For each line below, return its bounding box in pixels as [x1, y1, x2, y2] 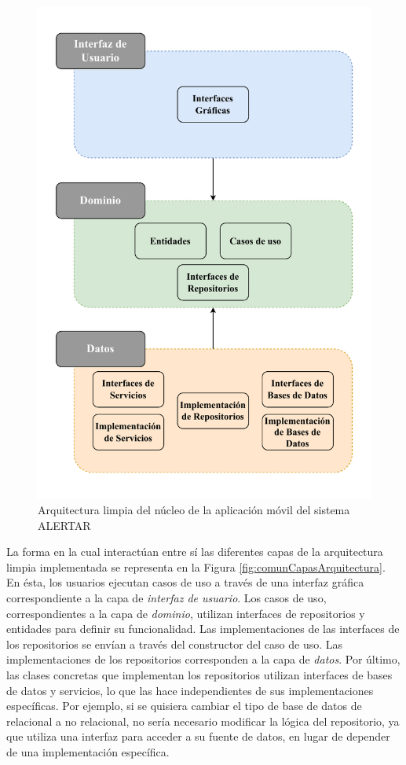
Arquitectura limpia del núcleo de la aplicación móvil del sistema [38, 502, 350, 518]
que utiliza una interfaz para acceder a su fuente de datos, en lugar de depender [6, 728, 390, 745]
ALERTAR [38, 517, 91, 533]
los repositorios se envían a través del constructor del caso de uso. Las [6, 635, 343, 652]
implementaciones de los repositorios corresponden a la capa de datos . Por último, [6, 651, 401, 668]
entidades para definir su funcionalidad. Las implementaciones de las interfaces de [6, 620, 400, 637]
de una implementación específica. [6, 744, 170, 760]
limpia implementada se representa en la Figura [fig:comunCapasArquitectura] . [6, 558, 386, 575]
